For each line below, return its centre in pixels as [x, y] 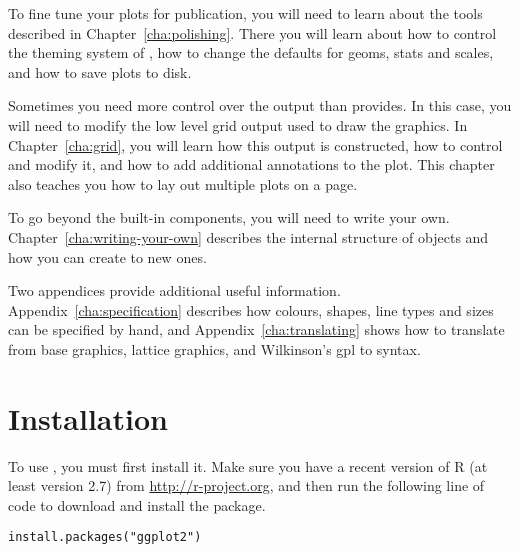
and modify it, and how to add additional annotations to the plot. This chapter [251, 164]
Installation [88, 417]
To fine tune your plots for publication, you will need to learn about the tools [245, 13]
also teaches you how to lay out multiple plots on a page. [183, 183]
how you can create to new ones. [107, 256]
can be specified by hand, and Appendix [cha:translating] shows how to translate [256, 329]
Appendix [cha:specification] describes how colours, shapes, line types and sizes [251, 309]
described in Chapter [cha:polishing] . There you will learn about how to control [252, 32]
